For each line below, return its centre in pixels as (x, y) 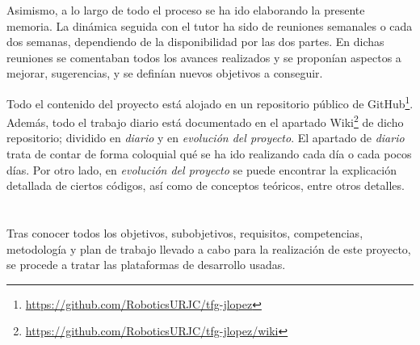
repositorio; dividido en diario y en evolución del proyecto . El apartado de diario (206, 138)
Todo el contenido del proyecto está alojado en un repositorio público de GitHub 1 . (210, 102)
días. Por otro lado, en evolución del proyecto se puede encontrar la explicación (202, 169)
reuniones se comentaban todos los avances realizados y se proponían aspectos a (204, 57)
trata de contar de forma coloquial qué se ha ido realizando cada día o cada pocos (209, 154)
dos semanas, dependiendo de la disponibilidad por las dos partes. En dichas (195, 42)
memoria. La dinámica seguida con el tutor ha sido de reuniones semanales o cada (210, 25)
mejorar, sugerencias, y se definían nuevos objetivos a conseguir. (165, 73)
